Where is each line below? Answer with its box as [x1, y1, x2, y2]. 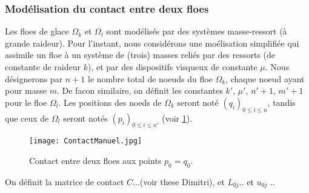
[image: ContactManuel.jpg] [29, 137, 142, 146]
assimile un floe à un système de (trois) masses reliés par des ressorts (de [5, 48, 275, 61]
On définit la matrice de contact [5, 175, 124, 188]
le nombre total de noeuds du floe [87, 72, 213, 85]
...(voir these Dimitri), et [133, 175, 225, 188]
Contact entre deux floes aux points [29, 154, 162, 167]
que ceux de [5, 111, 49, 124]
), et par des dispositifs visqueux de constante [87, 61, 257, 73]
